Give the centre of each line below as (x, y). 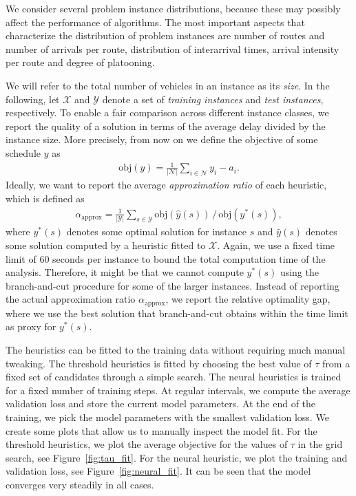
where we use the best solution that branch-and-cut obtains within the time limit (177, 313)
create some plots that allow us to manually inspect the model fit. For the (161, 430)
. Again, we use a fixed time (276, 245)
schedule (23, 152)
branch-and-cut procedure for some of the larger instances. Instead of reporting (172, 285)
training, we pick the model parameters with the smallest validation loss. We (167, 417)
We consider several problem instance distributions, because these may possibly (173, 8)
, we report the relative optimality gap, (248, 299)
